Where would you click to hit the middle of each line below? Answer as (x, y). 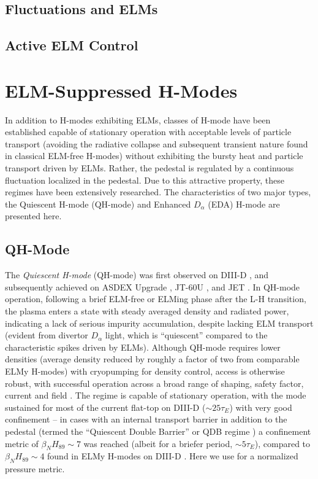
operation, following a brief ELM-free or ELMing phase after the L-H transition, (156, 299)
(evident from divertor (47, 335)
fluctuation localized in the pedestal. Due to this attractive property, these (145, 180)
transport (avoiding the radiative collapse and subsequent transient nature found (157, 143)
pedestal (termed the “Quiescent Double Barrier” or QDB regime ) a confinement (158, 431)
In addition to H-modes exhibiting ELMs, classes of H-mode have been (138, 119)
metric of (22, 443)
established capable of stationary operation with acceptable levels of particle (148, 132)
